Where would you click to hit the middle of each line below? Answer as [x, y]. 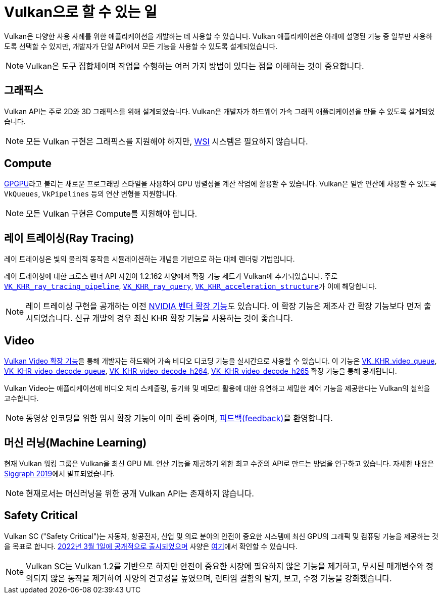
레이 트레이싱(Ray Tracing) [69, 238]
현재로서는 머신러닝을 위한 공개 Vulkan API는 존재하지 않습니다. [140, 493]
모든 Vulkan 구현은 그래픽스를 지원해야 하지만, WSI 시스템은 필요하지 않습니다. [167, 141]
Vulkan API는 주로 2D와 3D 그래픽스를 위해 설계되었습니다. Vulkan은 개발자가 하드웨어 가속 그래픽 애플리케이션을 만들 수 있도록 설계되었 [219, 111]
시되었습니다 [48, 318]
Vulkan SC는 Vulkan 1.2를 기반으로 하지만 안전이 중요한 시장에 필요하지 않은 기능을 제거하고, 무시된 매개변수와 [225, 566]
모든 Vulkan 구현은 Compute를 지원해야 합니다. [112, 214]
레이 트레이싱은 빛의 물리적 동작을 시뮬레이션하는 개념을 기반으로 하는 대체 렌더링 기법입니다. [150, 259]
